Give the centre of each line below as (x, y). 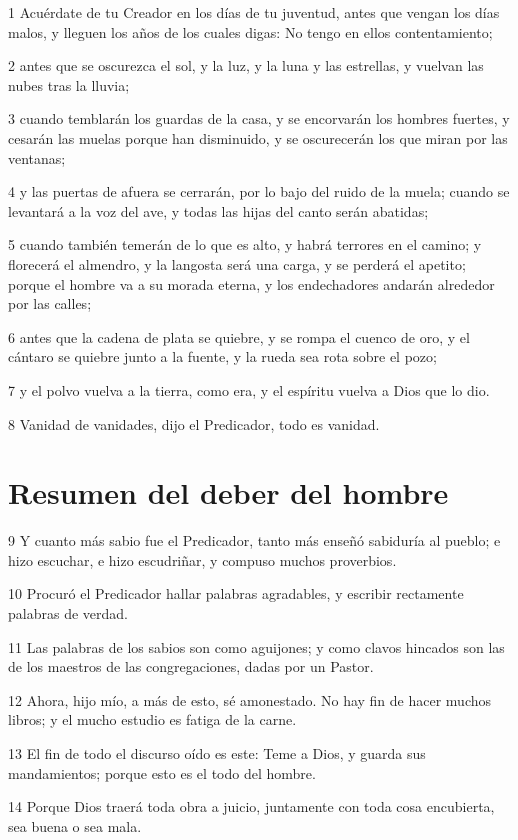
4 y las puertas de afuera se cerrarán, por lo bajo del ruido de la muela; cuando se (259, 191)
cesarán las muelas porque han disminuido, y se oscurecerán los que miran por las (258, 137)
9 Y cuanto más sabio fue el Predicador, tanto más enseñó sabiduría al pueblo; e (254, 540)
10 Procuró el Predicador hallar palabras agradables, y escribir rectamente (236, 593)
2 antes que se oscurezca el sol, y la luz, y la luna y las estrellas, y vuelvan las (246, 65)
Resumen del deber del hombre (228, 492)
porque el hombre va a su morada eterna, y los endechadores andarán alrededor (251, 283)
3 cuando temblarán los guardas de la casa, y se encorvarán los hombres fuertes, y (259, 118)
